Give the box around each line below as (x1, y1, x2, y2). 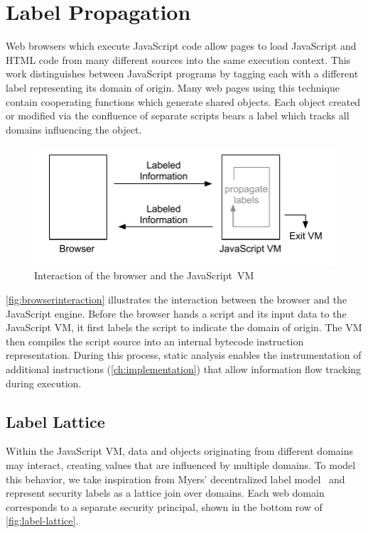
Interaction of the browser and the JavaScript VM (34, 268, 254, 283)
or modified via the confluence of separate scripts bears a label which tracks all (6, 108, 350, 123)
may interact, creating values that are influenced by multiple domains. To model (6, 458, 356, 473)
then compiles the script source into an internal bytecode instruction (6, 333, 304, 348)
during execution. (6, 375, 82, 390)
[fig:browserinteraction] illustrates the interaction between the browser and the (6, 292, 347, 307)
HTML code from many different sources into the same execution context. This (6, 52, 351, 67)
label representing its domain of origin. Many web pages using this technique (6, 80, 340, 95)
